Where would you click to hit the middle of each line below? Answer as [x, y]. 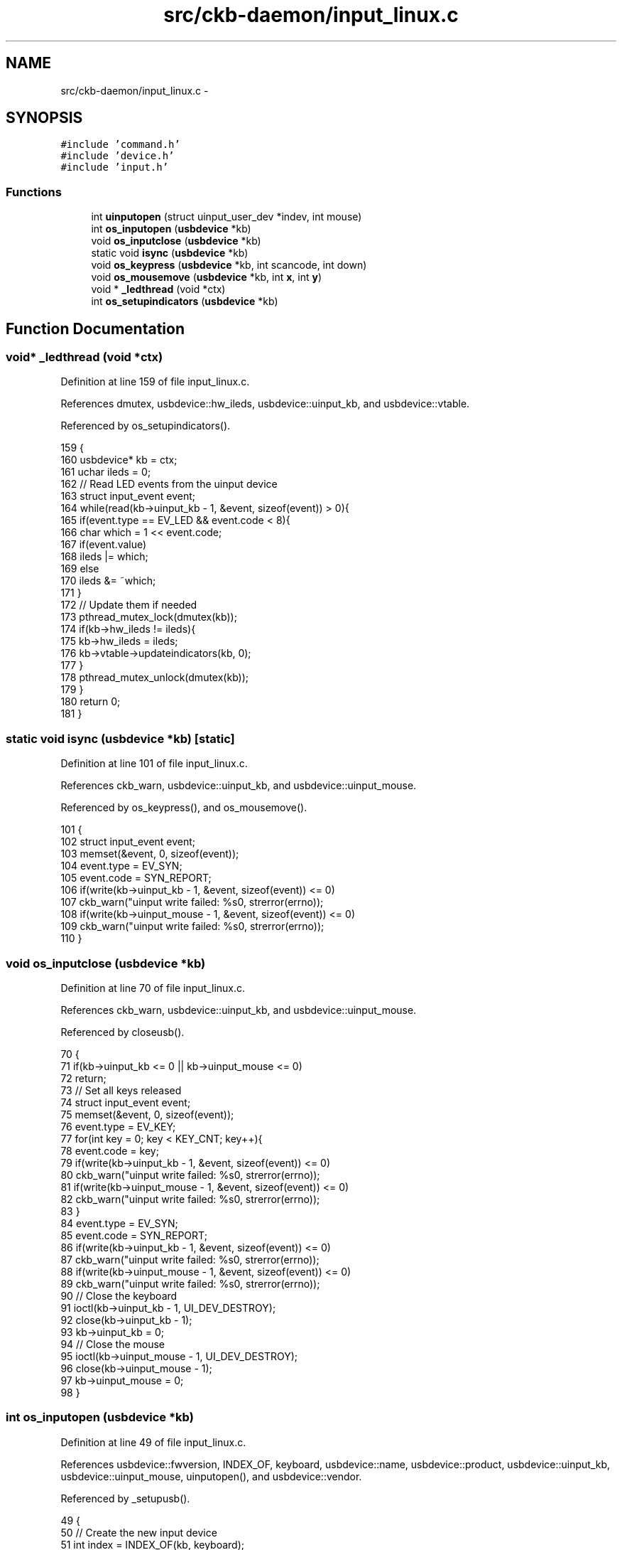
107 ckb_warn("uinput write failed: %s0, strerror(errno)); [192, 902]
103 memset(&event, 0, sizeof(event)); [150, 854]
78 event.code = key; [110, 1150]
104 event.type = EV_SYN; [121, 866]
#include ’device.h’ [118, 156]
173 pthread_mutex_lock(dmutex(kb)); [149, 617]
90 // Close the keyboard [119, 1295]
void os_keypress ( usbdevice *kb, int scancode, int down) [229, 265]
